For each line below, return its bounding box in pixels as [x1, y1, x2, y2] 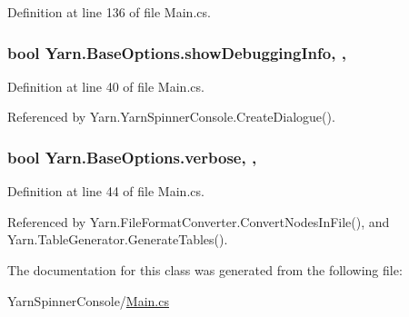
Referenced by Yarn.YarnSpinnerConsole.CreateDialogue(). [7, 107, 335, 126]
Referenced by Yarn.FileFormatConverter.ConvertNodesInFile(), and [7, 212, 390, 231]
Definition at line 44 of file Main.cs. [7, 182, 204, 201]
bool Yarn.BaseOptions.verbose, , [7, 145, 257, 168]
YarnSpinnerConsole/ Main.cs [7, 291, 169, 310]
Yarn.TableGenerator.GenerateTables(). [7, 230, 228, 249]
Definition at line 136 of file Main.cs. [7, 3, 211, 21]
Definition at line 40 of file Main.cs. [7, 76, 204, 95]
